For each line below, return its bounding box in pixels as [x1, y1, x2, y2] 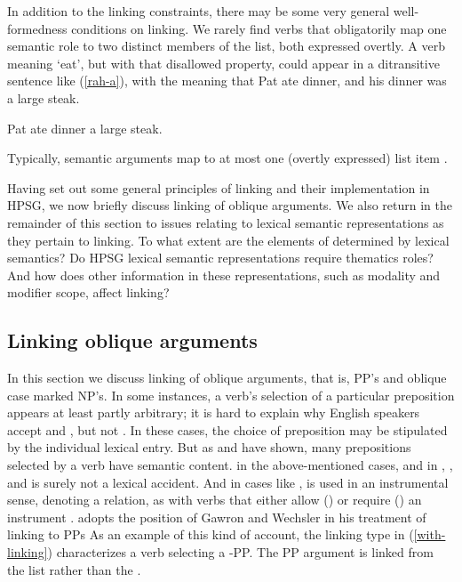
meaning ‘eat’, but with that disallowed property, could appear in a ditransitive [7, 53, 440, 72]
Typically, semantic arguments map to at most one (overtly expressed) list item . [7, 149, 448, 167]
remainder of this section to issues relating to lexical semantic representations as [7, 213, 444, 231]
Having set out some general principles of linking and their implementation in [7, 178, 430, 197]
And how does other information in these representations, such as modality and [7, 265, 441, 284]
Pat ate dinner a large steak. [7, 118, 163, 137]
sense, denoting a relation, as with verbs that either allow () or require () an [7, 490, 422, 509]
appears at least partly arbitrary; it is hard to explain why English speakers [7, 403, 420, 422]
